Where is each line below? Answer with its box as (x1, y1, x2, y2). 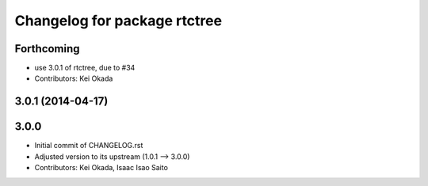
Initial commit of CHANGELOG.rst (34, 141, 143, 150)
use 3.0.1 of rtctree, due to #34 (34, 63, 136, 73)
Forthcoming (14, 42, 80, 55)
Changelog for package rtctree (14, 12, 222, 29)
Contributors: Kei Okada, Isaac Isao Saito (34, 163, 168, 173)
